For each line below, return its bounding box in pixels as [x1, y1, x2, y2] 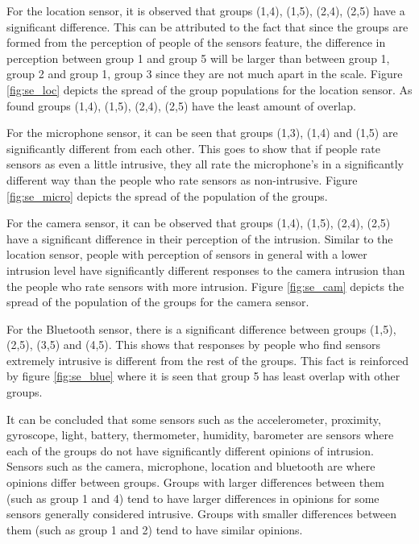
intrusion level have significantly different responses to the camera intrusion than [6, 261, 405, 278]
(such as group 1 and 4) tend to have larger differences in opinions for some [6, 489, 380, 506]
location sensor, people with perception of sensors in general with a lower [6, 246, 367, 263]
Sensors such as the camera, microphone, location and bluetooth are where [6, 458, 375, 475]
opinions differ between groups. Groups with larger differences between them [6, 474, 384, 491]
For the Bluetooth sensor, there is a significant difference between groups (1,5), [6, 320, 396, 337]
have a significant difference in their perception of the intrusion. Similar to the [6, 230, 393, 247]
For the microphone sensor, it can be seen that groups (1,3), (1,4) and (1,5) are [6, 124, 398, 141]
